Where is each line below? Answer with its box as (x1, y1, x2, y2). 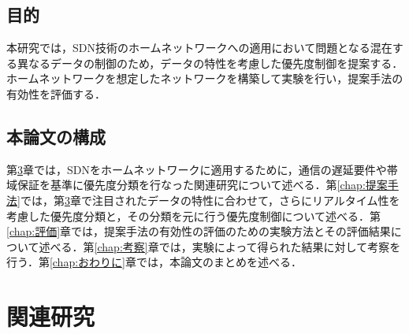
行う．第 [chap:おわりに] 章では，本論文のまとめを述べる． (6, 254, 302, 270)
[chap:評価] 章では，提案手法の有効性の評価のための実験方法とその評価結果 (6, 223, 391, 239)
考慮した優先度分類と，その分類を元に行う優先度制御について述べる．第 (6, 207, 381, 224)
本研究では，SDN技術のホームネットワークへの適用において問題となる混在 (6, 39, 392, 56)
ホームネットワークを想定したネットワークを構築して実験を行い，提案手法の (6, 70, 403, 87)
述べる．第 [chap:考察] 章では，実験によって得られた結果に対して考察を (39, 238, 401, 254)
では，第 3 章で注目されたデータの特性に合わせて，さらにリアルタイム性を (20, 191, 400, 208)
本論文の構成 (6, 124, 106, 148)
